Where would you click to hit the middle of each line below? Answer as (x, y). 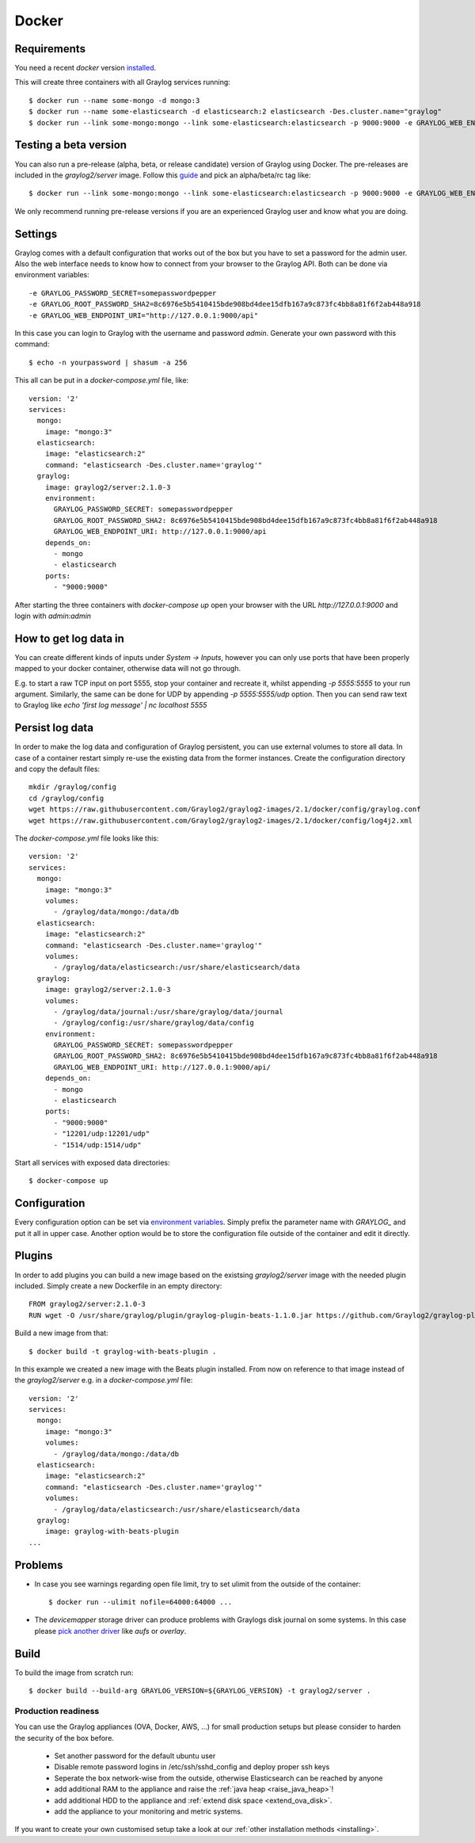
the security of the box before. (65, 1738)
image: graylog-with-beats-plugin (112, 1532)
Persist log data (54, 728)
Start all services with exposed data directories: (92, 1162)
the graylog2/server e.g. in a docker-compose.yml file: (104, 1380)
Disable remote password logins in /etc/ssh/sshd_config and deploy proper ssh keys (192, 1767)
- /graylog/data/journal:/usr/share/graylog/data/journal (169, 1011)
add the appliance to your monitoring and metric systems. (148, 1811)
